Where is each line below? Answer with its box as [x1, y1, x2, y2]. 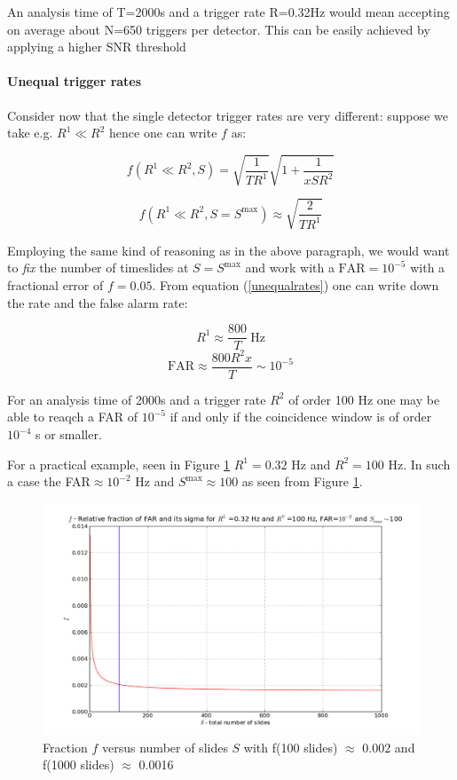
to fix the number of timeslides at [7, 258, 189, 277]
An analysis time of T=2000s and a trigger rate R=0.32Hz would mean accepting [7, 3, 450, 20]
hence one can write [109, 123, 217, 142]
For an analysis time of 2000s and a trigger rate [7, 390, 266, 408]
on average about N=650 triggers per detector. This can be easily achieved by [7, 20, 430, 38]
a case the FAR [7, 472, 91, 491]
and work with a [245, 258, 335, 277]
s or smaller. [35, 425, 102, 444]
